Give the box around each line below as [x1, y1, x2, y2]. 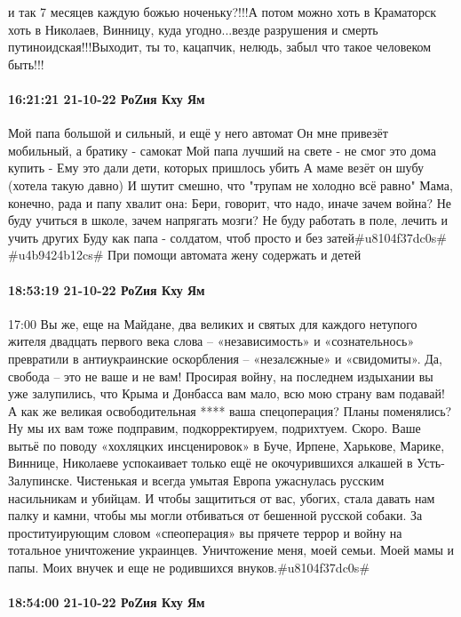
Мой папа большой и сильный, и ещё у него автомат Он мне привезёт [8, 124, 388, 142]
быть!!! [8, 54, 44, 73]
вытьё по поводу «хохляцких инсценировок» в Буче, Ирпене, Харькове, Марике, [8, 436, 445, 454]
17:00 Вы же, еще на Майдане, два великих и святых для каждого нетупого [8, 314, 417, 333]
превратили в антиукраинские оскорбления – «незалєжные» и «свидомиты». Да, [8, 349, 442, 367]
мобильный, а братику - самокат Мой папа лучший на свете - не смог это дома [8, 140, 437, 159]
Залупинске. [8, 471, 73, 490]
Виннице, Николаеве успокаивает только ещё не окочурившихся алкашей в [8, 453, 413, 472]
